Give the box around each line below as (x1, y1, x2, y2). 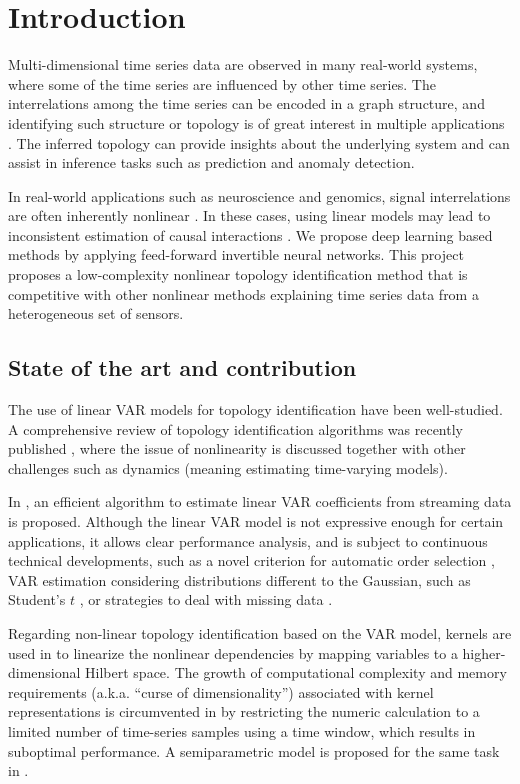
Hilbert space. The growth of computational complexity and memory (85, 662, 507, 683)
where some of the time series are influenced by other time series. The (8, 73, 436, 94)
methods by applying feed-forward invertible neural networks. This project (8, 244, 464, 265)
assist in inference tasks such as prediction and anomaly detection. (8, 152, 415, 173)
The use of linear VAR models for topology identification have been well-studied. (8, 399, 503, 420)
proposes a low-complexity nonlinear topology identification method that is (8, 264, 468, 285)
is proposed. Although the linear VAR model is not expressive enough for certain (8, 511, 504, 532)
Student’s (8, 589, 66, 610)
